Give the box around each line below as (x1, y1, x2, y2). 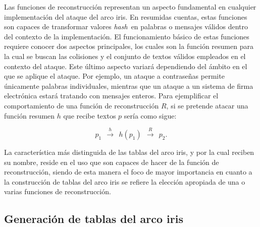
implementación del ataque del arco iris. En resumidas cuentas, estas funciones (4, 11, 247, 22)
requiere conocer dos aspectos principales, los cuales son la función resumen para (4, 41, 253, 51)
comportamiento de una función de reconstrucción (4, 100, 159, 110)
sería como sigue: (124, 110, 177, 121)
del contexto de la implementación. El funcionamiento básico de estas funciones (4, 31, 249, 41)
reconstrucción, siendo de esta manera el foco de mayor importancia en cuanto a (4, 166, 252, 177)
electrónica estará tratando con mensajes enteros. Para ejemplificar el (4, 90, 219, 101)
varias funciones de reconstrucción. (4, 186, 111, 197)
